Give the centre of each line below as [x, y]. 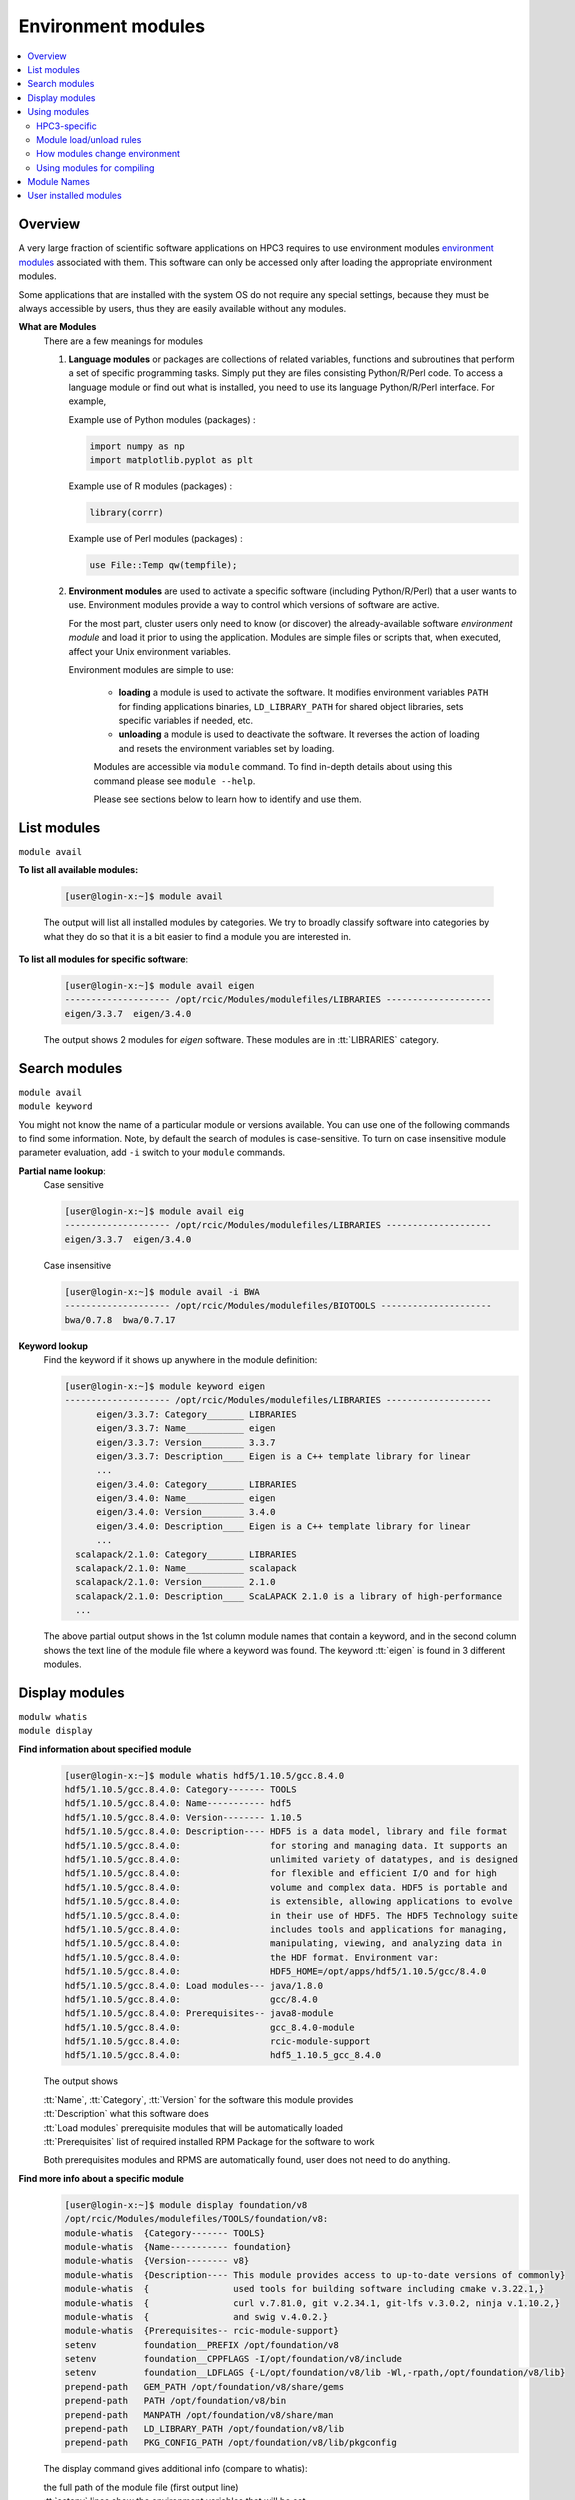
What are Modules [57, 327]
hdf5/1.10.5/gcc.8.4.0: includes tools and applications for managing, [286, 1929]
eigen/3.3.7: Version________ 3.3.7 [186, 1442]
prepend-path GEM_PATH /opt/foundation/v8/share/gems [204, 2386]
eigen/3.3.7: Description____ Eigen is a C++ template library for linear [283, 1456]
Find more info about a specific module [101, 2178]
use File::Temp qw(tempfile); [163, 564]
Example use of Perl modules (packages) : [156, 538]
